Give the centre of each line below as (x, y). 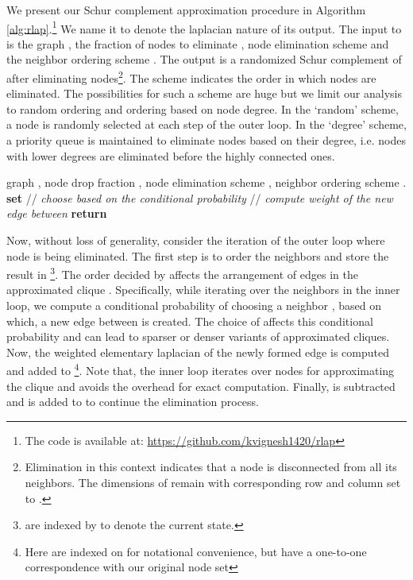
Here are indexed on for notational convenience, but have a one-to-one (196, 551)
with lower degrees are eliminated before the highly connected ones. (171, 155)
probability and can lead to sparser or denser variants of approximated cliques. (198, 336)
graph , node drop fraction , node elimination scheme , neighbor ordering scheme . (206, 182)
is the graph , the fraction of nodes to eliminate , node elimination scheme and (198, 43)
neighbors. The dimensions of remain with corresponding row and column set (213, 483)
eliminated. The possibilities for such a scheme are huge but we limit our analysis (205, 93)
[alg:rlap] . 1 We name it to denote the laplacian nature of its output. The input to (204, 27)
